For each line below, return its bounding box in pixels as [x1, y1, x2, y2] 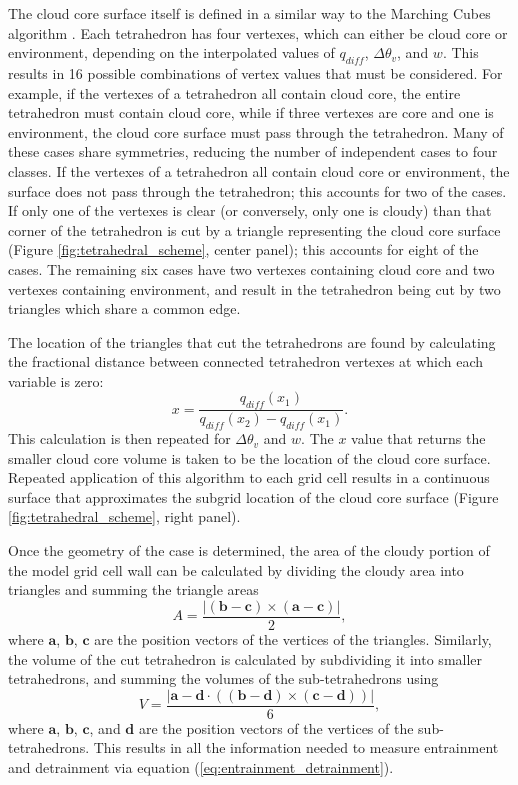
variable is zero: [8, 370, 104, 391]
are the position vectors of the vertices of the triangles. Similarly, [94, 628, 492, 649]
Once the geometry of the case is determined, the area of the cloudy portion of [8, 540, 490, 561]
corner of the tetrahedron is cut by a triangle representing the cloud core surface [8, 219, 501, 240]
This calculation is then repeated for [8, 428, 231, 449]
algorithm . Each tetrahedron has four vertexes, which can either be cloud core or [8, 22, 508, 43]
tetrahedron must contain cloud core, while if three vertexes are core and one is [8, 102, 494, 123]
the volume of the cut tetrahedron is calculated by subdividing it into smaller [8, 648, 483, 669]
